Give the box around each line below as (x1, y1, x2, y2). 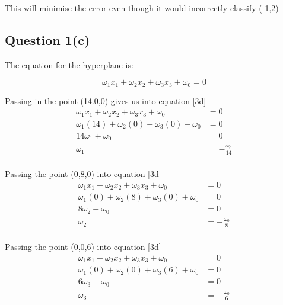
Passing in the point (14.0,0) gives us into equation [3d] (5, 94, 206, 107)
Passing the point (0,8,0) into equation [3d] (5, 168, 161, 180)
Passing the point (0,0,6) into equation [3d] (5, 240, 161, 253)
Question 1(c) (5, 30, 90, 49)
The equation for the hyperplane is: (5, 58, 133, 70)
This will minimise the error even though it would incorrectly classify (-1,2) (5, 2, 279, 14)
